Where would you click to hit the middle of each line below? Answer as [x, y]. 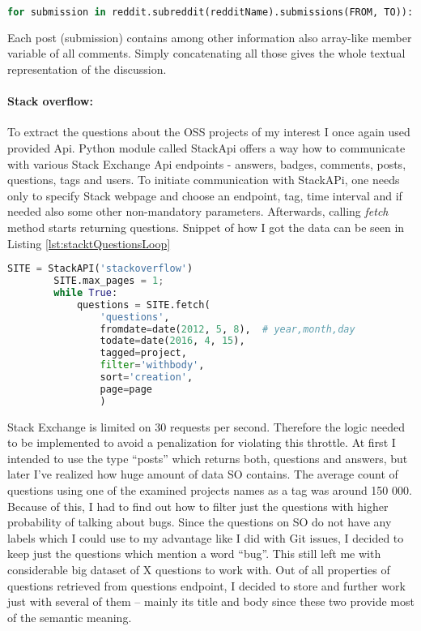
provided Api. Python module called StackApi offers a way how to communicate [206, 148]
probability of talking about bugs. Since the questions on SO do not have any [200, 522]
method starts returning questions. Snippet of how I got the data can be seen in [206, 228]
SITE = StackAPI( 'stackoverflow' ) [100, 269]
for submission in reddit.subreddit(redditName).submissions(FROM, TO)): [210, 12]
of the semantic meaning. [70, 617]
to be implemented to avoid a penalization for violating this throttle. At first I [202, 442]
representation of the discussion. [87, 69]
